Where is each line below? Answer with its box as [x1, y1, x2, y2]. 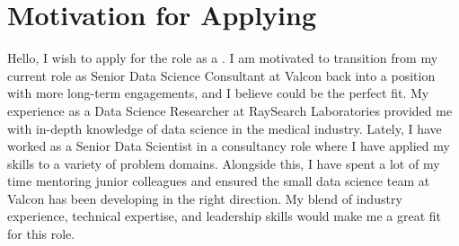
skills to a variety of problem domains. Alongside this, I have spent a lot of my [7, 154, 440, 172]
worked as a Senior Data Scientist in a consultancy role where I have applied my [7, 136, 450, 155]
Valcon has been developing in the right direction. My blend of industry [7, 189, 402, 207]
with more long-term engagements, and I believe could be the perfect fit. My [7, 83, 429, 102]
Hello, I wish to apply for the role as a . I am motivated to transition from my [7, 48, 438, 67]
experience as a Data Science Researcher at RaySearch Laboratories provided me [7, 101, 453, 119]
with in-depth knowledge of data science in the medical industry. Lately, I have [7, 119, 442, 137]
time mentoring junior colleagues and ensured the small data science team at [7, 171, 430, 190]
